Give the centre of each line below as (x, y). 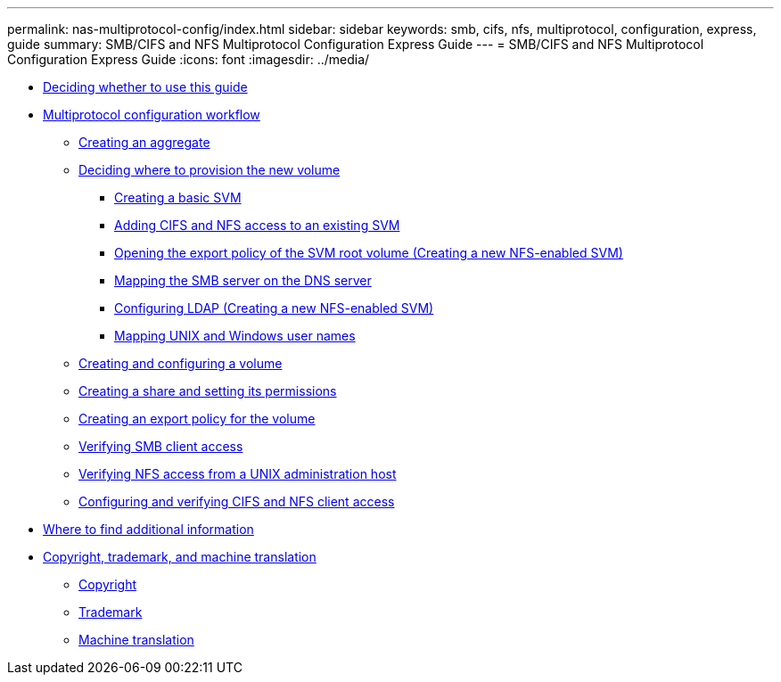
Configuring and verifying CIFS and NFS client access (237, 501)
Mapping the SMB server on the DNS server (243, 280)
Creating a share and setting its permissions (208, 391)
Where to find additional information (148, 529)
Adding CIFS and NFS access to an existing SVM (257, 225)
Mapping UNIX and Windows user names (235, 336)
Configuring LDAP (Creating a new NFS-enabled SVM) (274, 308)
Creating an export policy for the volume (197, 419)
